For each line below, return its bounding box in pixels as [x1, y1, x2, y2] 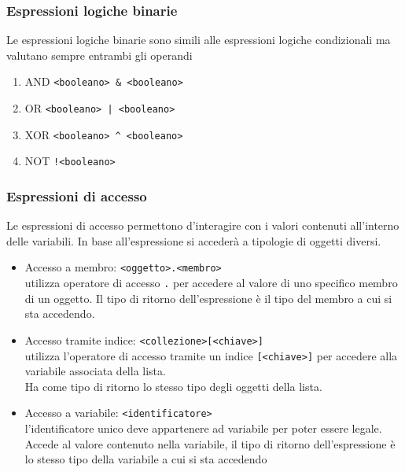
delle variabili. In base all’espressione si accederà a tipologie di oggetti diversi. [6, 232, 381, 249]
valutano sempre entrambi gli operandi [6, 46, 193, 63]
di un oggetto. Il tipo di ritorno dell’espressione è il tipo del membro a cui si [24, 289, 392, 306]
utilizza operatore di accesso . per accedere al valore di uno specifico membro [24, 275, 398, 291]
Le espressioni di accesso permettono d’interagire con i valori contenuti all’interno [6, 217, 399, 234]
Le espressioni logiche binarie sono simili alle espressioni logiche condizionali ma [6, 31, 391, 48]
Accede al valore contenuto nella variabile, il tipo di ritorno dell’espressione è [24, 435, 396, 452]
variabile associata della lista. [24, 363, 166, 379]
